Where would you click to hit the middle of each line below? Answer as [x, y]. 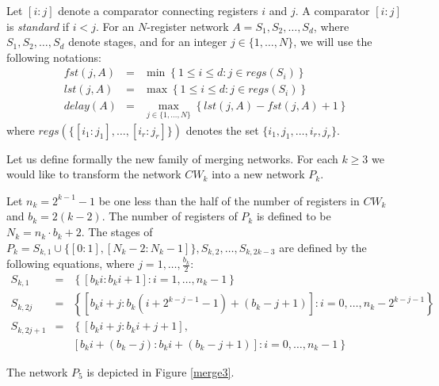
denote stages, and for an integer [148, 42]
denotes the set [222, 130]
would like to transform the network [94, 174]
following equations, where [71, 264]
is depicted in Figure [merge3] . [160, 371]
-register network [188, 26]
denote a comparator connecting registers [158, 10]
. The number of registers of [170, 216]
